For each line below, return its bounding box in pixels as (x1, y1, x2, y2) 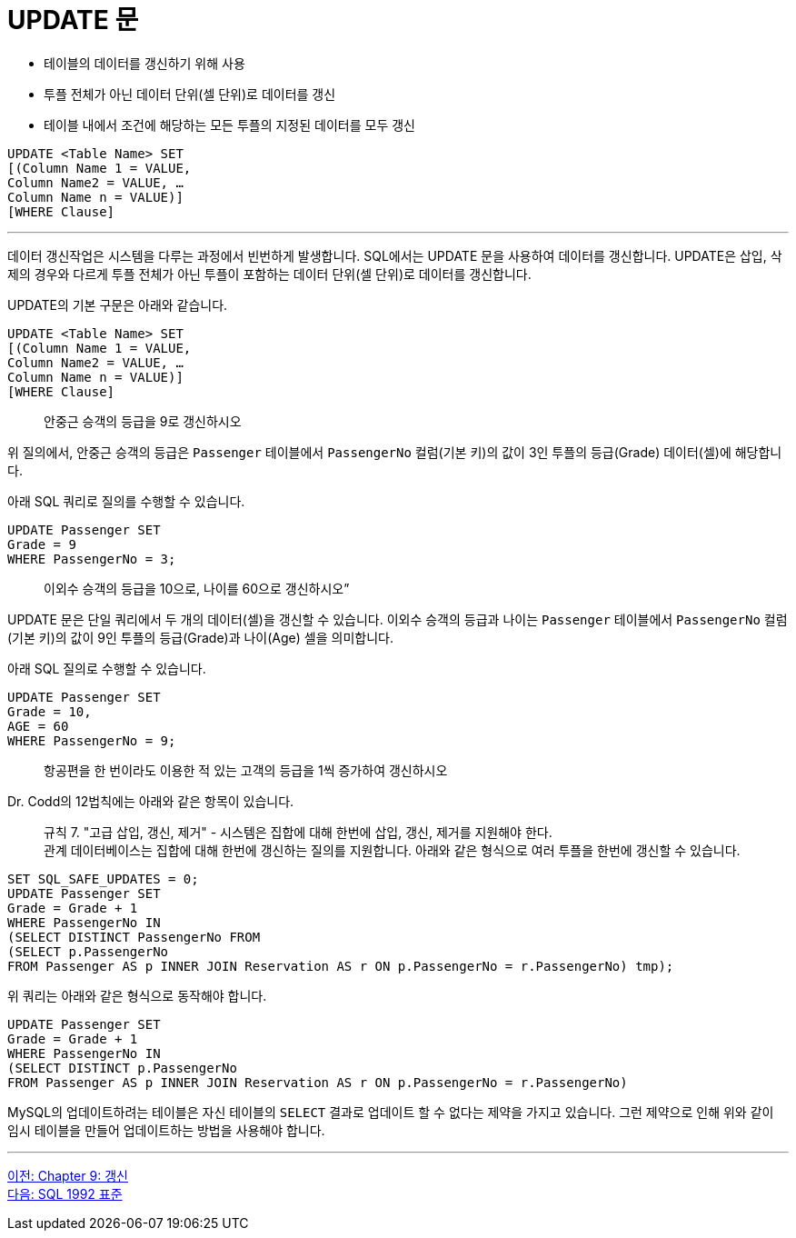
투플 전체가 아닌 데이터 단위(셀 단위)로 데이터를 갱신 (44, 85, 336, 102)
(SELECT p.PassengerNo (7, 943, 169, 959)
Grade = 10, (7, 704, 92, 719)
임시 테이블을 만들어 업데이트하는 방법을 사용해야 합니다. (7, 1122, 325, 1138)
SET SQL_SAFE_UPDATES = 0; (7, 871, 199, 886)
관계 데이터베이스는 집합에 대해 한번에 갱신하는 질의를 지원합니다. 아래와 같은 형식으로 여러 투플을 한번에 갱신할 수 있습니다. (44, 842, 741, 858)
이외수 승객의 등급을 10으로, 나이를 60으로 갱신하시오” (44, 580, 350, 596)
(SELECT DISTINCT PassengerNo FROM (7, 929, 261, 944)
